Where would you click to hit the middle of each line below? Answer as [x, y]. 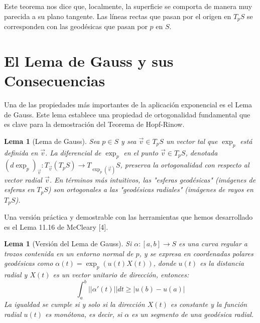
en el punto [141, 152]
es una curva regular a [213, 244]
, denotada [202, 152]
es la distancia [222, 263]
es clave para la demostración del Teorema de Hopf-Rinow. [94, 124]
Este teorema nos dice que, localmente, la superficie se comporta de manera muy [128, 6]
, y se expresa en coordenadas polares [196, 253]
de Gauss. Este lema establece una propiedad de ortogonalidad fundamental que [127, 114]
